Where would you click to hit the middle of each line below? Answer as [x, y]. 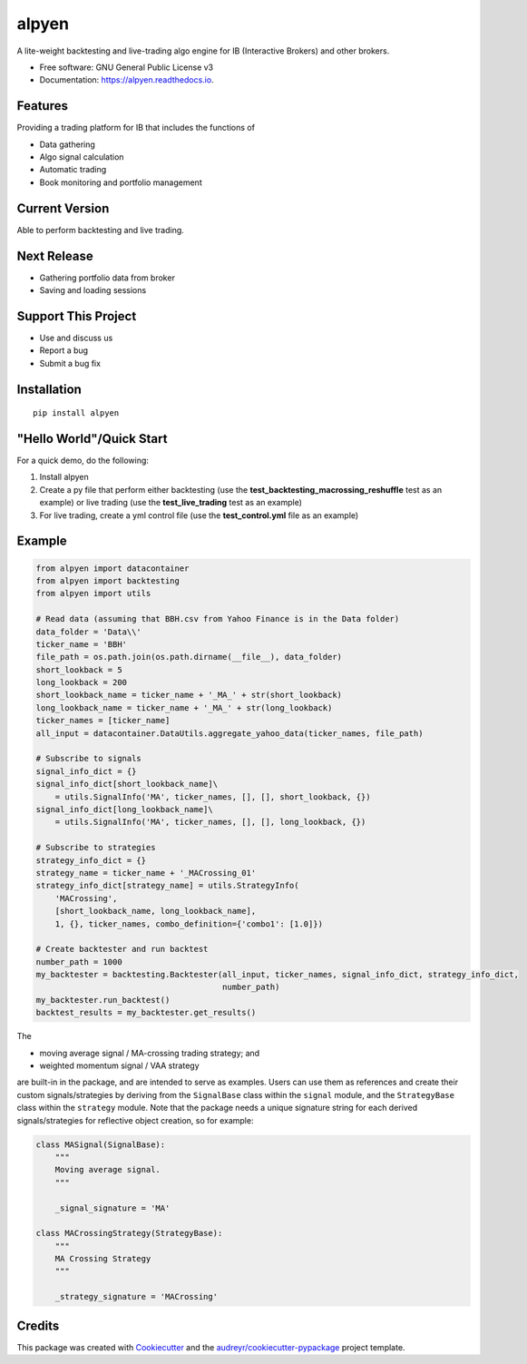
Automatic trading [73, 170]
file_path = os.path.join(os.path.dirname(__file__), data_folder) [189, 657]
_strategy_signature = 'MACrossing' [136, 1297]
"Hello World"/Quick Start [92, 439]
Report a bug [64, 350]
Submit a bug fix [70, 363]
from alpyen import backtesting [108, 580]
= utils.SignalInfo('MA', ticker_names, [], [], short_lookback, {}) [213, 797]
